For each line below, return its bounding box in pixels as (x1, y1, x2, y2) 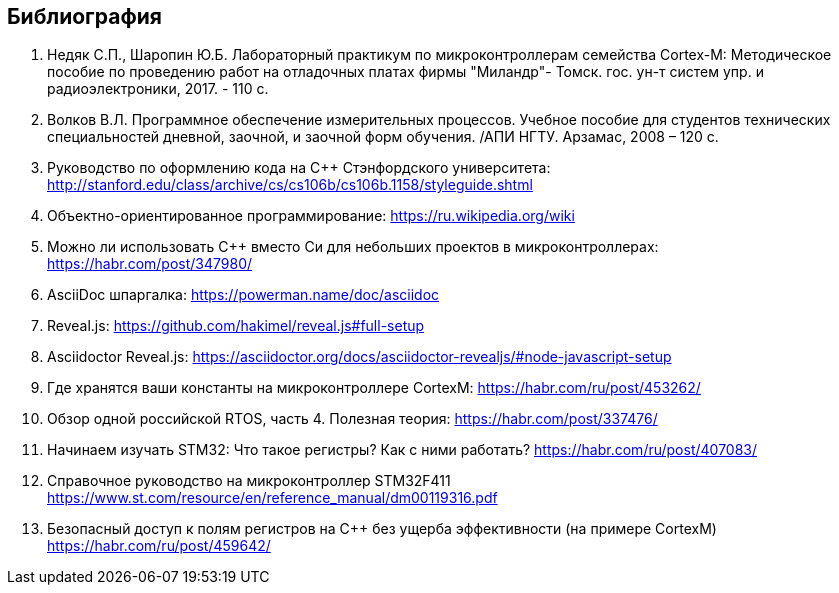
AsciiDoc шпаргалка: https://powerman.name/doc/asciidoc (47, 286, 440, 304)
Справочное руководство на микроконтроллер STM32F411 (47, 472, 451, 490)
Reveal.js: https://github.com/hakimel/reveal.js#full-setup (47, 317, 425, 335)
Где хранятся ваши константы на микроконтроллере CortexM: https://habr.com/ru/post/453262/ (47, 379, 701, 397)
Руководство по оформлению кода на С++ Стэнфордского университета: (47, 159, 551, 177)
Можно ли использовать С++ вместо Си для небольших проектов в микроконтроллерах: (47, 238, 659, 256)
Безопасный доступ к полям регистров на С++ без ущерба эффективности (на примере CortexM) (47, 520, 717, 538)
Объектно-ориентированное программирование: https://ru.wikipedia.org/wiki (47, 207, 575, 225)
